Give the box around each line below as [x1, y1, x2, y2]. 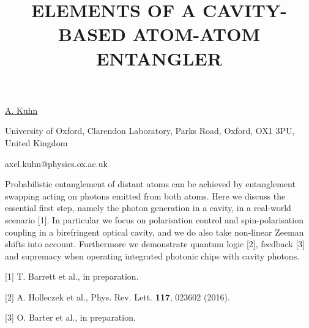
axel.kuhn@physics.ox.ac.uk [5, 157, 108, 170]
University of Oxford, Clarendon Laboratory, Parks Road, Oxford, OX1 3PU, [5, 124, 295, 137]
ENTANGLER [96, 45, 222, 70]
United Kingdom [5, 136, 68, 149]
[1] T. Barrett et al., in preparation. [5, 270, 139, 283]
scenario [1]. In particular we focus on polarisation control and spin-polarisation [5, 213, 303, 226]
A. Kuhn [5, 103, 38, 116]
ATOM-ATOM [132, 21, 261, 47]
